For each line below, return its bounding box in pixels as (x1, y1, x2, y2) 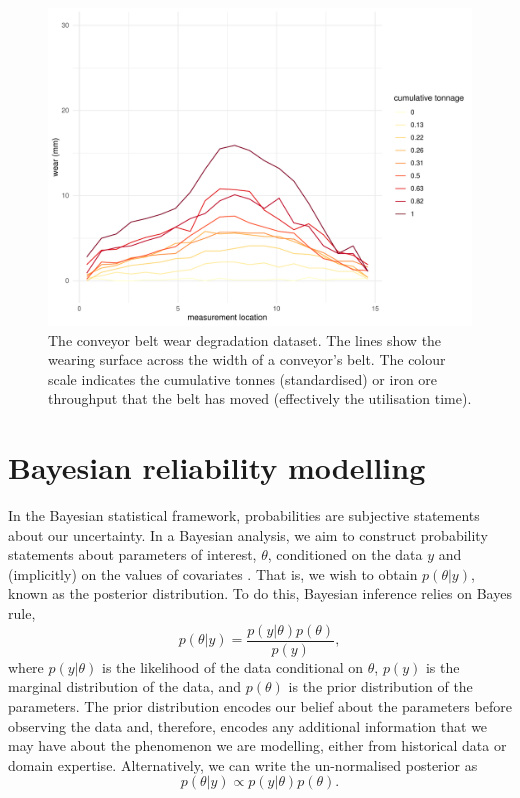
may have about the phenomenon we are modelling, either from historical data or (8, 735, 507, 756)
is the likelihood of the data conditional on (102, 656, 364, 677)
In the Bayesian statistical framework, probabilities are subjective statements (8, 505, 480, 526)
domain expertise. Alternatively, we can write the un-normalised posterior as (8, 754, 478, 775)
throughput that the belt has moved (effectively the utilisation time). (48, 388, 472, 409)
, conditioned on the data (267, 544, 423, 565)
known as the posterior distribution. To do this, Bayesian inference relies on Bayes (8, 583, 512, 604)
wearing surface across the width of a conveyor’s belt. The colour (48, 349, 446, 370)
